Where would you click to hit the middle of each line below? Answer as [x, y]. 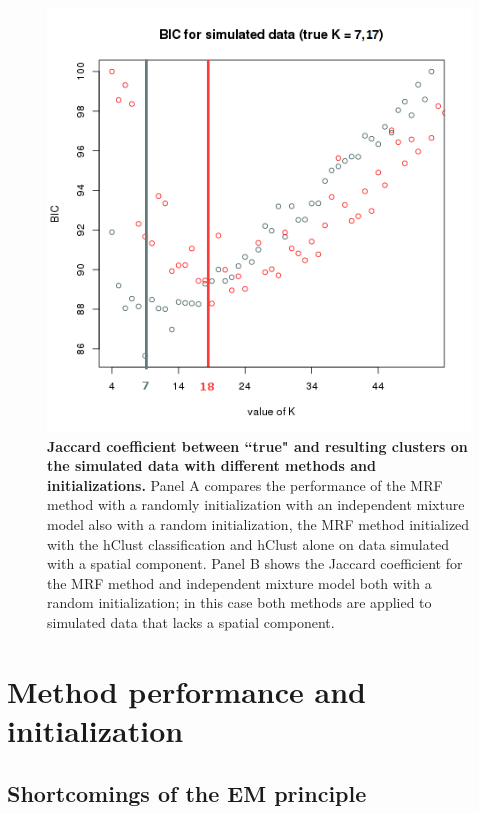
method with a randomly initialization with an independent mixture [256, 504]
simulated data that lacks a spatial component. [191, 621]
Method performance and [186, 690]
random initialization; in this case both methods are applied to [239, 602]
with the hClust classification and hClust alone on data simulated [248, 543]
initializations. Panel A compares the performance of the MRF [245, 484]
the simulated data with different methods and [211, 465]
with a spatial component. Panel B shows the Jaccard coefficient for [255, 563]
